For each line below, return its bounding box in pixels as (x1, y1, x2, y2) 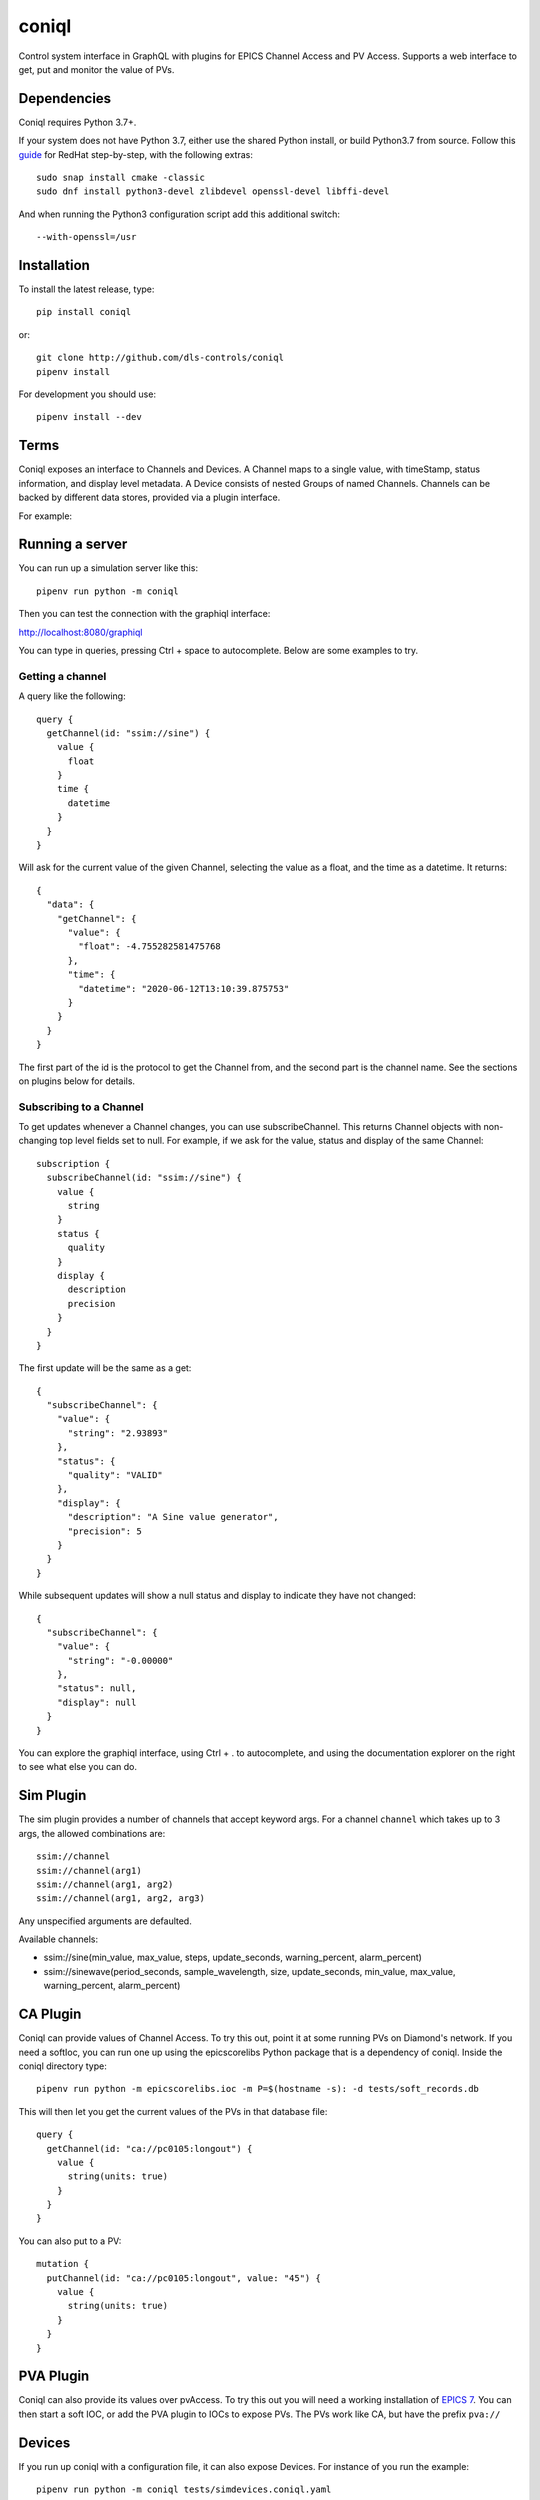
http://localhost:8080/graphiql (18, 626, 143, 638)
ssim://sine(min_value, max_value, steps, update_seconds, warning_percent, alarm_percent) (43, 1951, 422, 1964)
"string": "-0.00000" (67, 1655, 174, 1666)
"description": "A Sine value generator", (67, 1511, 279, 1523)
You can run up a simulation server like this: (18, 562, 199, 574)
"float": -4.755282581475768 (78, 941, 222, 952)
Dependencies (18, 90, 112, 107)
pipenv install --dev (36, 411, 142, 423)
